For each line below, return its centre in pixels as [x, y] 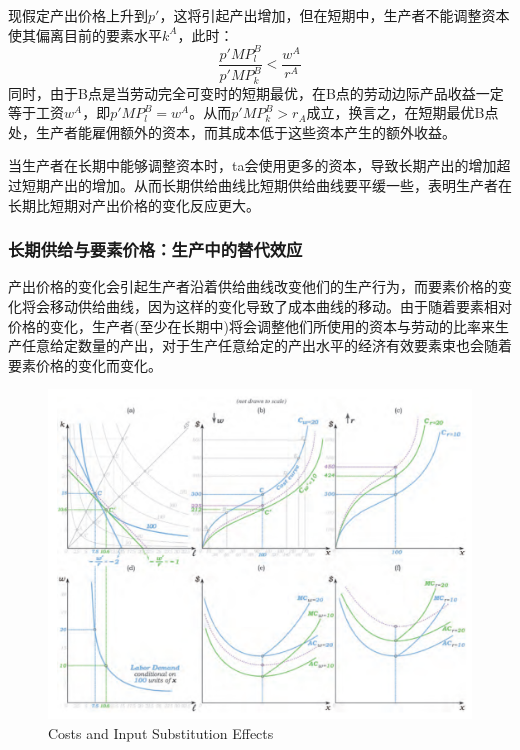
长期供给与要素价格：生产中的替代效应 [155, 249]
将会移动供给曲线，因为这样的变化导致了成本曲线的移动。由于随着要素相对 [266, 305]
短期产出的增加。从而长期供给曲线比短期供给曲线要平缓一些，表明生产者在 [266, 184]
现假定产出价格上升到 [78, 15]
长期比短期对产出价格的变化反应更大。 [134, 204]
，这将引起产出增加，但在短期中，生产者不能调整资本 [334, 15]
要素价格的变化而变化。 [85, 364]
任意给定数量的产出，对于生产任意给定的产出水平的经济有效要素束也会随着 [266, 345]
